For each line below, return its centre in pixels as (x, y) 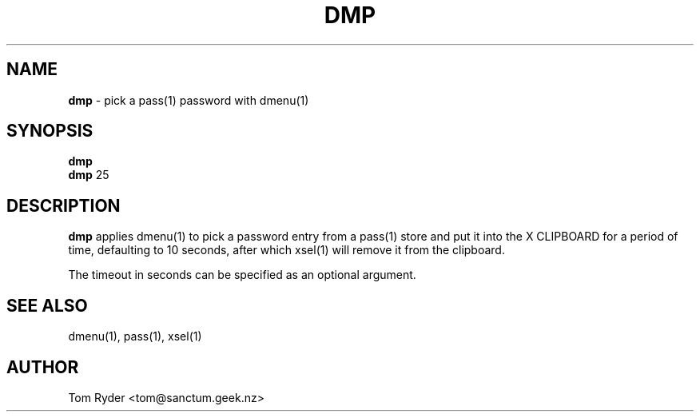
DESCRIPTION (64, 205)
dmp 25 (89, 175)
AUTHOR (43, 367)
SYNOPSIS (50, 131)
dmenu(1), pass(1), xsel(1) (135, 336)
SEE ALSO (47, 305)
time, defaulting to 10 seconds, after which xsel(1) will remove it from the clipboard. (286, 250)
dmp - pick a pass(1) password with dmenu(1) (189, 100)
